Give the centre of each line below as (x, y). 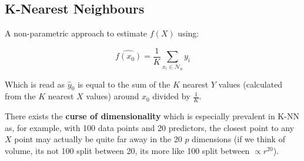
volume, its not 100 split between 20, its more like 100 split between (127, 150)
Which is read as (35, 84)
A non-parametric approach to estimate (76, 33)
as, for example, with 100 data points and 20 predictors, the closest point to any (150, 127)
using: (188, 33)
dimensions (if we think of (238, 139)
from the (20, 96)
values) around (113, 96)
